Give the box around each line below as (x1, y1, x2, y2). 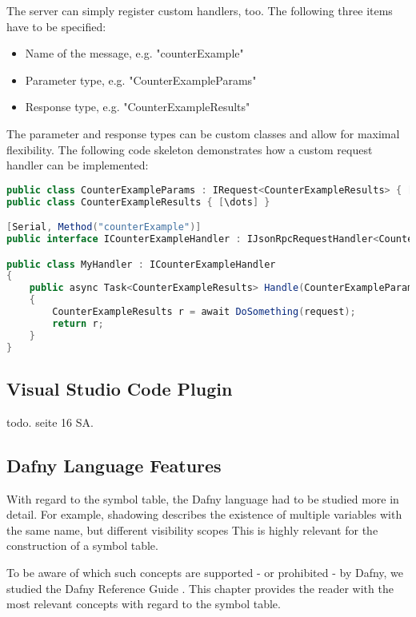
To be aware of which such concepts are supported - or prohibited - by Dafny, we (6, 563, 404, 580)
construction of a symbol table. (6, 537, 158, 554)
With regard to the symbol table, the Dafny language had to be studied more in (6, 490, 399, 507)
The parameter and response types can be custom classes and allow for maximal (6, 125, 400, 141)
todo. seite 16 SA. (6, 413, 94, 430)
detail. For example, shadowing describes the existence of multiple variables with (6, 506, 402, 523)
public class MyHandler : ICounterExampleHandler (6, 258, 276, 270)
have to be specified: (6, 18, 106, 34)
